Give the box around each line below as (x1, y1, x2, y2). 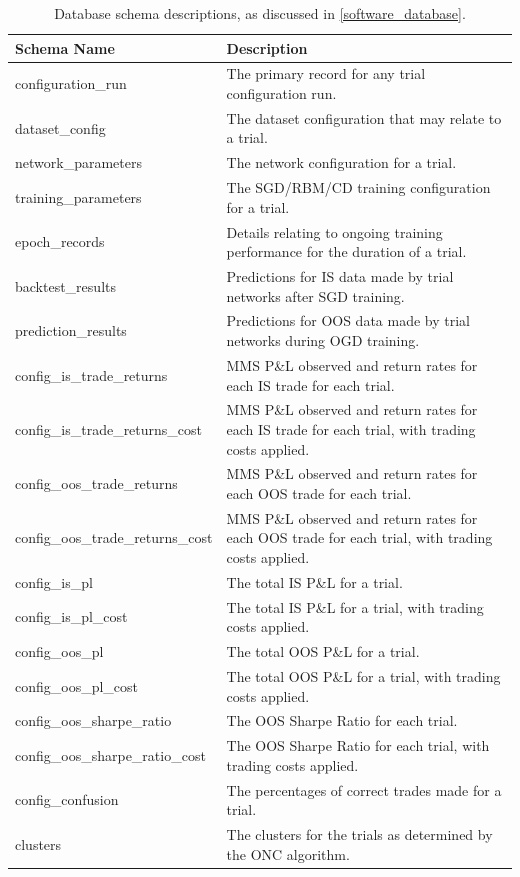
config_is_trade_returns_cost (15, 418, 203, 439)
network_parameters (15, 152, 142, 173)
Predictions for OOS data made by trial (226, 310, 471, 331)
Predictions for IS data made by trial (226, 266, 454, 287)
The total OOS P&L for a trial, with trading (226, 665, 501, 686)
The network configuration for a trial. (226, 152, 457, 173)
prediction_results (15, 320, 127, 341)
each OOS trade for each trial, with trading (226, 527, 493, 548)
